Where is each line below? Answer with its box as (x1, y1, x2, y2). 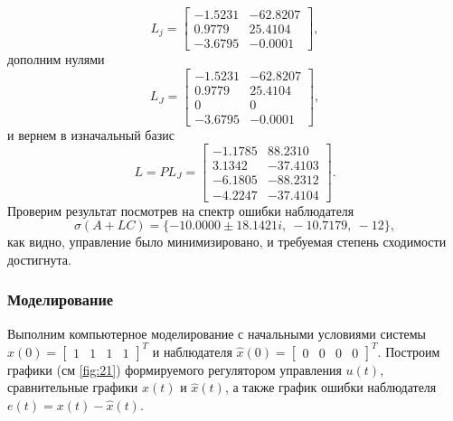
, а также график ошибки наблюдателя (224, 378, 437, 397)
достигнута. (7, 249, 71, 268)
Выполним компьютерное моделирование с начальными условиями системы (7, 323, 426, 342)
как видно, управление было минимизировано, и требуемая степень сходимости (7, 232, 447, 251)
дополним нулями (7, 50, 105, 69)
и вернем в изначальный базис (7, 125, 175, 144)
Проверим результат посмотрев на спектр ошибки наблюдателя (7, 201, 354, 220)
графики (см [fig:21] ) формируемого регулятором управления (7, 360, 342, 379)
